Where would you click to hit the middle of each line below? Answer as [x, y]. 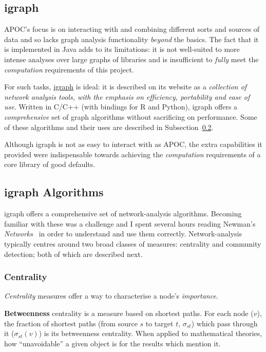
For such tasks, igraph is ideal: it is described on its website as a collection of [126, 87]
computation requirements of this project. [69, 69]
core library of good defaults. [50, 164]
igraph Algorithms [54, 192]
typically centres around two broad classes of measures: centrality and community [133, 243]
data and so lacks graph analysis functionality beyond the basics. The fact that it [131, 39]
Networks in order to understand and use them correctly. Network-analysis [123, 234]
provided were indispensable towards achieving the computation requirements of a [132, 154]
